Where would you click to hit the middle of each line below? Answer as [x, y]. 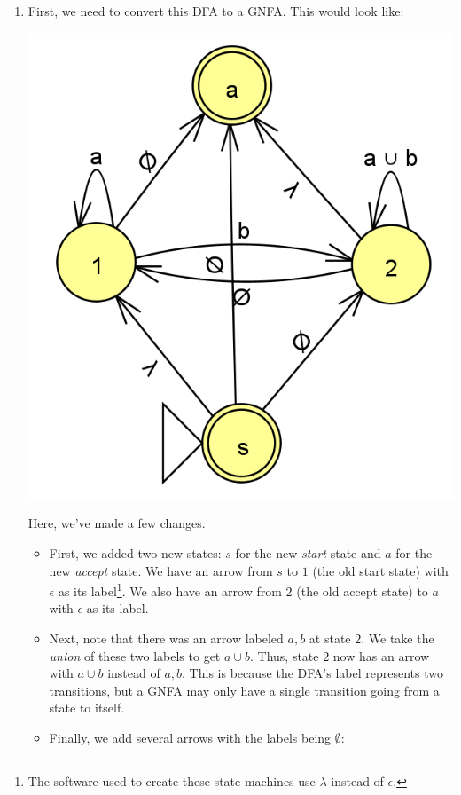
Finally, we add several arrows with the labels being [190, 738]
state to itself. [87, 708]
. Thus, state [284, 655]
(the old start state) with [380, 570]
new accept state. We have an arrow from [161, 570]
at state [330, 638]
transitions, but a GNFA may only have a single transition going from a [244, 690]
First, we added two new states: [135, 553]
